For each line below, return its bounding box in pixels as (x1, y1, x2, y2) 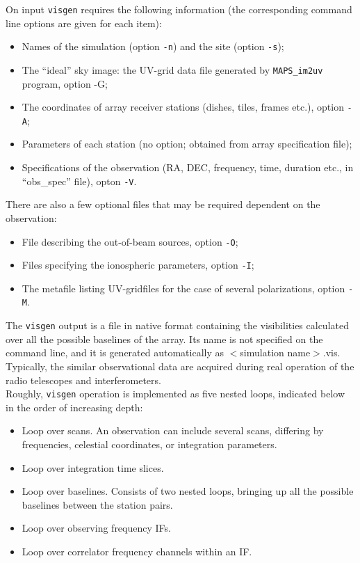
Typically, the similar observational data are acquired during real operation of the (6, 358, 354, 373)
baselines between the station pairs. (22, 497, 173, 512)
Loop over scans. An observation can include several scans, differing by (22, 423, 324, 438)
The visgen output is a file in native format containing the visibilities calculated (6, 318, 349, 333)
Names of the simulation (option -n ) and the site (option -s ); (22, 39, 284, 54)
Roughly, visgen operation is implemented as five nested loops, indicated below (6, 386, 345, 401)
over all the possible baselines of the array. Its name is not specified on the (6, 331, 323, 346)
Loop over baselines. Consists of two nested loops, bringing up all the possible (22, 484, 354, 498)
